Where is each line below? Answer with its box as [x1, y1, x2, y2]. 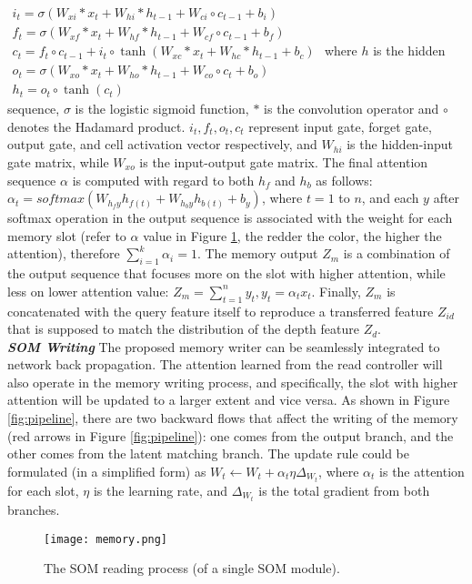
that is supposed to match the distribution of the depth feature [7, 319, 359, 338]
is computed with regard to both [72, 170, 255, 189]
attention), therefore [7, 244, 120, 263]
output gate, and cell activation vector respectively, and [7, 135, 317, 154]
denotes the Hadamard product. [7, 116, 186, 136]
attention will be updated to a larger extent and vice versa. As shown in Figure [7, 390, 450, 409]
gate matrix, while [7, 152, 109, 171]
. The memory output [196, 244, 318, 263]
